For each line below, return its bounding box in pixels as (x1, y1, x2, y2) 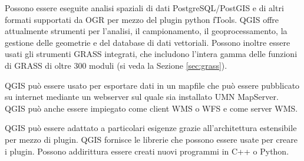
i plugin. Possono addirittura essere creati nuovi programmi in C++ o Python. (5, 145, 289, 157)
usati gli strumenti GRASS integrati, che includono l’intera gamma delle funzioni (5, 48, 298, 60)
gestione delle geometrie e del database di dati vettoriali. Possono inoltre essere (5, 36, 290, 48)
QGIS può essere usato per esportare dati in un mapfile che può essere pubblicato (5, 79, 300, 91)
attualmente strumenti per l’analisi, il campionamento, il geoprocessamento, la (5, 25, 288, 37)
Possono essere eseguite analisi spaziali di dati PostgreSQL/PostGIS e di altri (5, 2, 284, 14)
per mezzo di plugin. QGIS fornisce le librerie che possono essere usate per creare (5, 133, 298, 145)
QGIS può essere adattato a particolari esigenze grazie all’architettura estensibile (5, 122, 297, 134)
